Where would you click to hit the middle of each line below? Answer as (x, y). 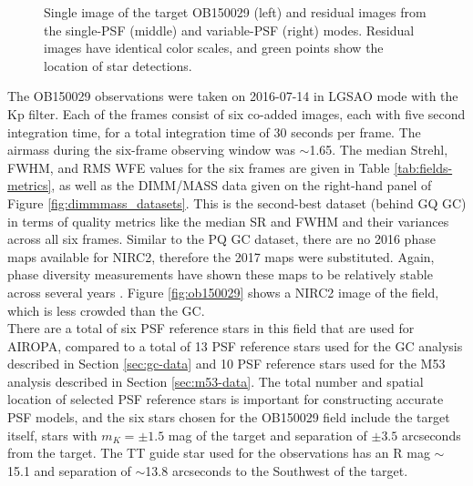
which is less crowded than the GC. (106, 310)
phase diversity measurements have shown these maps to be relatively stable (220, 274)
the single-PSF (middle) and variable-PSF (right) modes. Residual (229, 30)
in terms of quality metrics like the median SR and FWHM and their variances (228, 221)
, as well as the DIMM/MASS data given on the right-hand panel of (242, 185)
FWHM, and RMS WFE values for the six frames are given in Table (199, 167)
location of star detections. (118, 65)
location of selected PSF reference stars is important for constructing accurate (226, 399)
